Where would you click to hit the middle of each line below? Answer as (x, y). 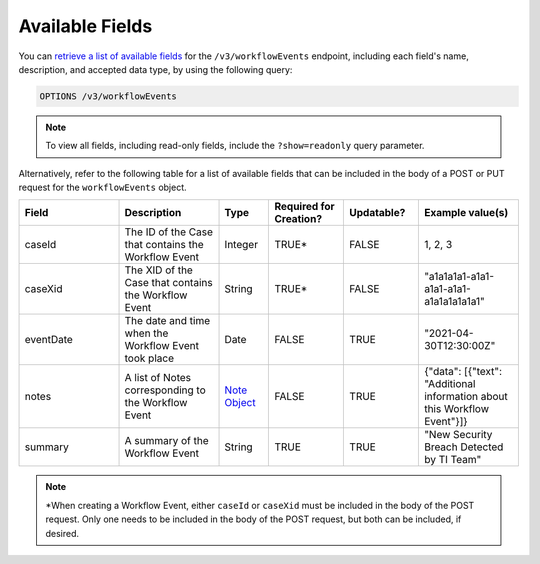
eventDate (49, 340)
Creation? (298, 219)
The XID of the (159, 270)
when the (146, 333)
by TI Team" (452, 460)
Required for (304, 207)
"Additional (449, 384)
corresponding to (165, 390)
